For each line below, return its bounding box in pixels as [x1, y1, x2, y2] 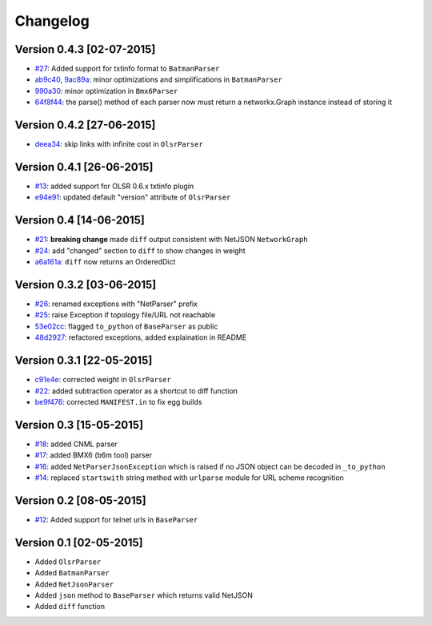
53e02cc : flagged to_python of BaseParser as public [34, 321, 218, 331]
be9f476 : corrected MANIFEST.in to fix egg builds [34, 397, 202, 406]
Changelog [14, 12, 90, 30]
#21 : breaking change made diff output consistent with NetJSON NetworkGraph [34, 235, 308, 244]
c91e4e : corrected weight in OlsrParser [34, 375, 171, 385]
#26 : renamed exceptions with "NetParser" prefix [34, 299, 198, 308]
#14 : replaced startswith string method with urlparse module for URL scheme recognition [34, 473, 344, 482]
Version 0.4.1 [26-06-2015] [14, 160, 154, 174]
